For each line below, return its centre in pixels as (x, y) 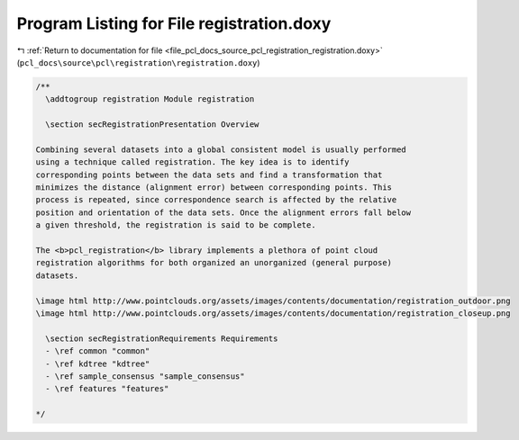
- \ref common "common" (98, 351)
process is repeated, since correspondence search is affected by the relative (216, 200)
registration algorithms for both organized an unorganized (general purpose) (214, 263)
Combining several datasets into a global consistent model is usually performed (221, 149)
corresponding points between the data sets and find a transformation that (209, 175)
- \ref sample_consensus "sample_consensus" (145, 376)
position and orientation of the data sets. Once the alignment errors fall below (223, 212)
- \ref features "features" (107, 389)
